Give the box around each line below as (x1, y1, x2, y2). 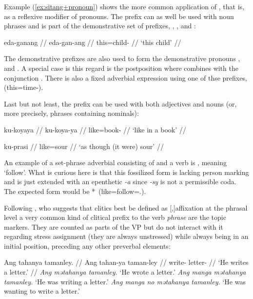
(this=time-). (4, 82, 43, 92)
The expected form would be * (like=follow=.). (4, 186, 146, 196)
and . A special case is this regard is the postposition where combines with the (4, 63, 238, 73)
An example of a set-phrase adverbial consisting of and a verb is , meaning (4, 157, 227, 168)
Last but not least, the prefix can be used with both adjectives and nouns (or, (4, 98, 237, 108)
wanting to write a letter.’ (4, 286, 80, 296)
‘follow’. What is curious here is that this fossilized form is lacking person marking (4, 167, 249, 177)
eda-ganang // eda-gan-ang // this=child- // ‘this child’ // (4, 37, 181, 47)
